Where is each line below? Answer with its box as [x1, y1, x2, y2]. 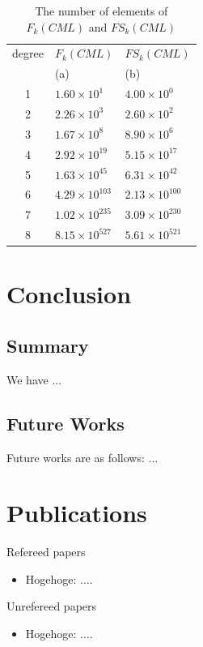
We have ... [6, 371, 62, 388]
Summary [6, 332, 89, 358]
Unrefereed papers [6, 598, 97, 615]
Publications [6, 496, 147, 529]
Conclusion [6, 277, 132, 311]
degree [12, 45, 44, 62]
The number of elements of [35, 2, 168, 19]
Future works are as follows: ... [6, 448, 159, 465]
